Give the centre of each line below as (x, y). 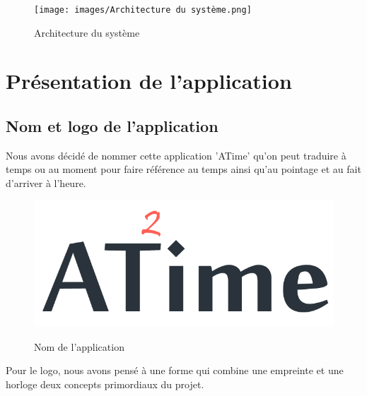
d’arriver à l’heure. (46, 183)
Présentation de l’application (149, 81)
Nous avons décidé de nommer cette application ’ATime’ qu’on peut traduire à (176, 155)
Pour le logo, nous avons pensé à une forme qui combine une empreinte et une (175, 370)
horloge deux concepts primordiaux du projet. (105, 384)
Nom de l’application (79, 346)
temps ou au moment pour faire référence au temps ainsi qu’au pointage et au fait (183, 169)
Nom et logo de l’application (112, 126)
